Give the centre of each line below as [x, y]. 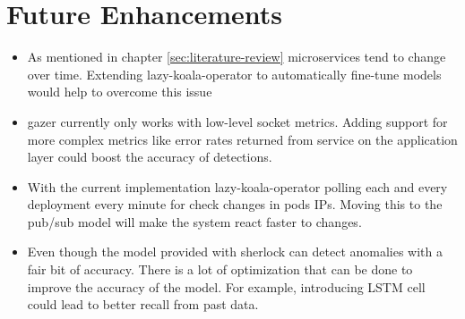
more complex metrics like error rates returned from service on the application [242, 139]
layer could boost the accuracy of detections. [150, 157]
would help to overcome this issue [120, 92]
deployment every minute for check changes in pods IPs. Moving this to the [235, 204]
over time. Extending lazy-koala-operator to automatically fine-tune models [234, 74]
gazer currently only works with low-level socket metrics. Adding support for [237, 121]
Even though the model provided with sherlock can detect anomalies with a [235, 252]
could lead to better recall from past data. [143, 304]
